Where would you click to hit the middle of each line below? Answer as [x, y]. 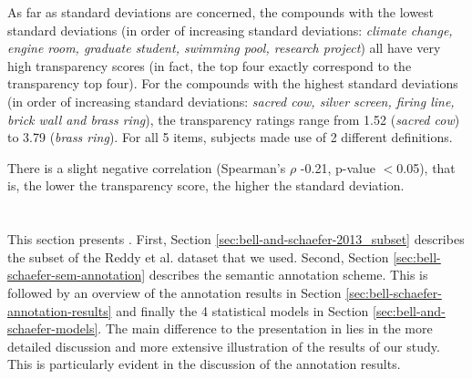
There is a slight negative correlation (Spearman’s [147, 167]
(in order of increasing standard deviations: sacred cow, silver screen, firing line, [231, 101]
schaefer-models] [53, 328]
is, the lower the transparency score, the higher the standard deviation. [206, 185]
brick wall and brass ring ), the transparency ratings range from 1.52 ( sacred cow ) [234, 119]
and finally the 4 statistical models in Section [242, 310]
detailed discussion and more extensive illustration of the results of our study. [224, 346]
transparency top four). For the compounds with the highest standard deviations [233, 83]
